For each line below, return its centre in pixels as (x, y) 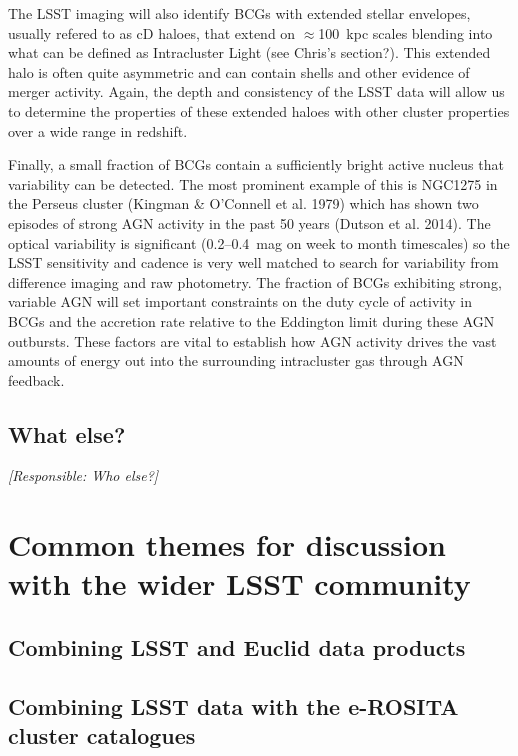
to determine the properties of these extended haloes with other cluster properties (259, 110)
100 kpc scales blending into (405, 32)
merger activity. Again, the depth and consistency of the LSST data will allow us (256, 91)
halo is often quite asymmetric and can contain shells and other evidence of (239, 71)
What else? (67, 433)
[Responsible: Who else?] (83, 475)
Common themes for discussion (227, 544)
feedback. (36, 379)
